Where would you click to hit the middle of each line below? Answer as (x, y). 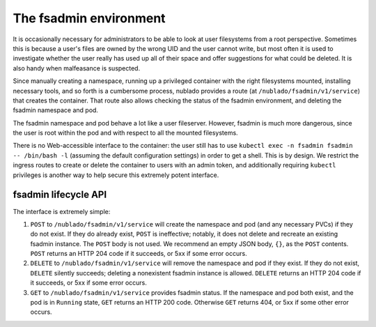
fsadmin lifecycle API (60, 195)
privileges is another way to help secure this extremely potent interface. (116, 175)
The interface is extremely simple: (62, 211)
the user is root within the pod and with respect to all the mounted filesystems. (125, 133)
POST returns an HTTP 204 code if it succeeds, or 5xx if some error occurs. (139, 254)
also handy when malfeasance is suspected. (77, 68)
